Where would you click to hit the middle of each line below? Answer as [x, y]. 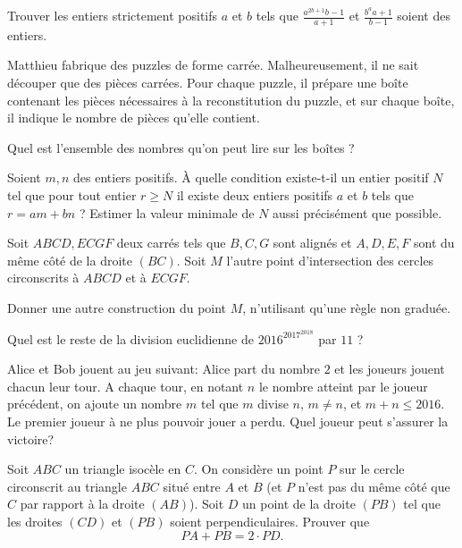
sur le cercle [372, 469]
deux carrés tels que [171, 243]
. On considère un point [258, 469]
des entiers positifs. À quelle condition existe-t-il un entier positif [251, 177]
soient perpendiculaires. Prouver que [270, 521]
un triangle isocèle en [123, 469]
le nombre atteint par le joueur [343, 386]
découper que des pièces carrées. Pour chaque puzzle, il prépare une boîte [208, 83]
